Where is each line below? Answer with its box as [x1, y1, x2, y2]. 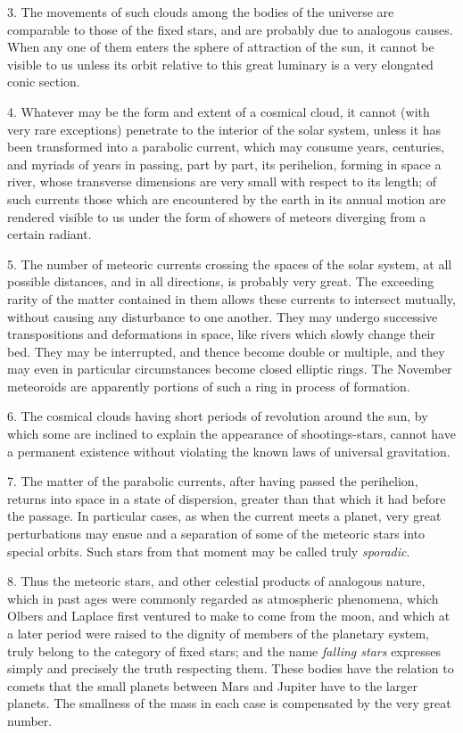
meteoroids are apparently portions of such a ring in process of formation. [7, 376, 410, 395]
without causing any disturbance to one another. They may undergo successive [7, 307, 438, 325]
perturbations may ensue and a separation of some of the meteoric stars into [7, 524, 426, 543]
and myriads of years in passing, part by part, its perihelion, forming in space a [7, 154, 442, 173]
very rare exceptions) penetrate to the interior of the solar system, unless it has [7, 119, 442, 138]
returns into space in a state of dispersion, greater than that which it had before [7, 489, 446, 507]
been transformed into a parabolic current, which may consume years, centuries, [7, 137, 445, 156]
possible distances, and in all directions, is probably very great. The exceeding [7, 272, 434, 291]
